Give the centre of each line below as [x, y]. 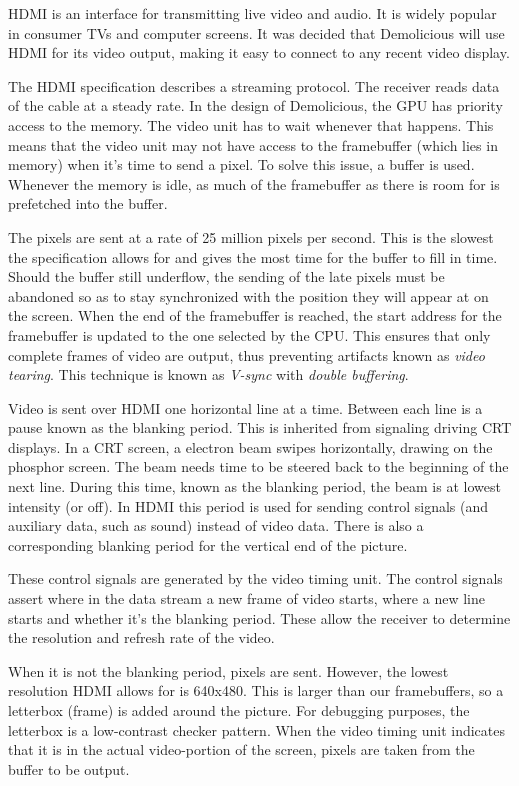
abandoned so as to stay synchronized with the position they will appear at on [248, 295]
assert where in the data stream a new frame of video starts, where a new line [246, 598]
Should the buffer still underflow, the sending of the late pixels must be [226, 276]
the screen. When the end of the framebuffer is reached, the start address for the [255, 315]
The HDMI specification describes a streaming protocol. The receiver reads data [254, 85]
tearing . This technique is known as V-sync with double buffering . [208, 374]
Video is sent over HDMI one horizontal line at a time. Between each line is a [245, 407]
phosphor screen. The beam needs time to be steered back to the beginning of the [258, 466]
